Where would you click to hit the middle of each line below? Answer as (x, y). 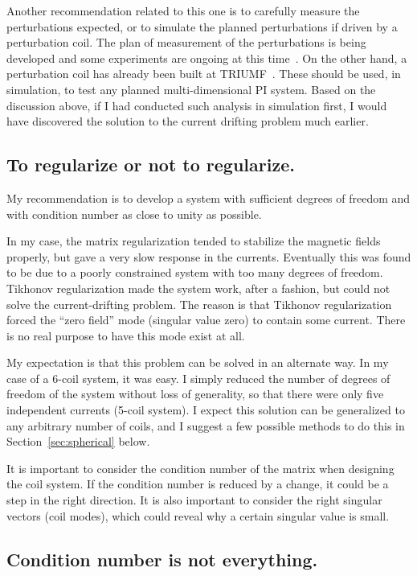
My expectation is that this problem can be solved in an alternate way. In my (198, 362)
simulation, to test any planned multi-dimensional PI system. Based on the (191, 89)
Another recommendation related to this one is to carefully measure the (183, 10)
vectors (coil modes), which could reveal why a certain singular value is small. (198, 515)
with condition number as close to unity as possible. (134, 214)
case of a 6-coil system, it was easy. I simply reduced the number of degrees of (198, 378)
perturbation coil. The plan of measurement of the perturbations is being (186, 42)
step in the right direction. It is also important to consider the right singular (194, 500)
